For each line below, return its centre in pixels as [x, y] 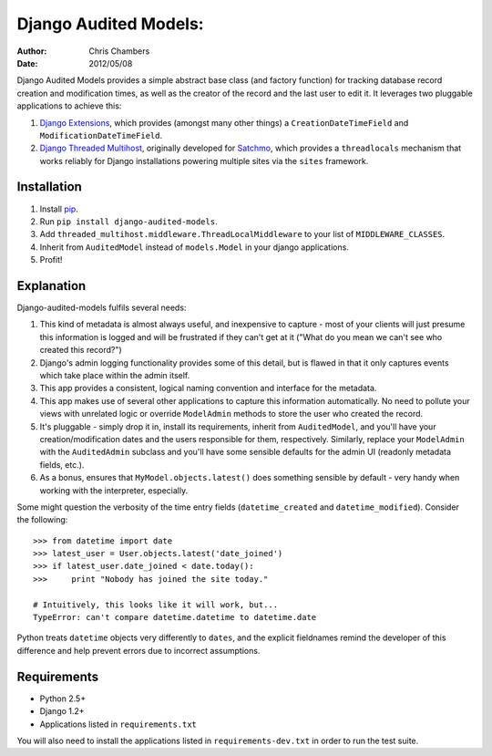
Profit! [51, 260]
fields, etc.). [62, 464]
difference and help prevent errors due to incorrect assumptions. [138, 650]
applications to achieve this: [69, 106]
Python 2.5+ [63, 699]
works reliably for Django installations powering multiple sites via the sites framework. [204, 161]
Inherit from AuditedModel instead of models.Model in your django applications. [195, 247]
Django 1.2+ [62, 711]
